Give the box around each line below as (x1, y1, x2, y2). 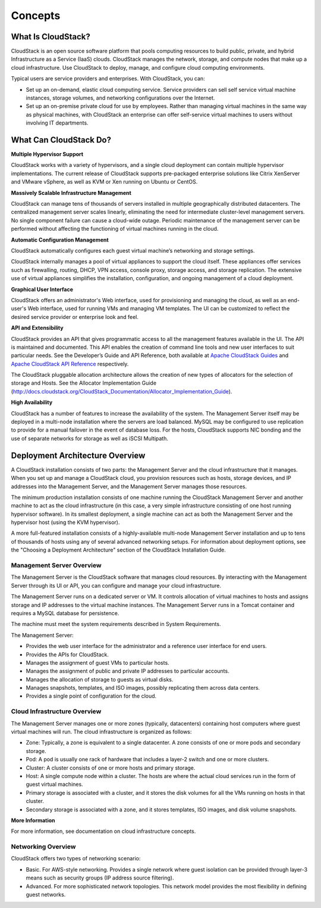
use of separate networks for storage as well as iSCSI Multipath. (11, 435, 169, 442)
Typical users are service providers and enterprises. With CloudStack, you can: (11, 75, 205, 82)
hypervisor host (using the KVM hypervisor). (11, 519, 120, 526)
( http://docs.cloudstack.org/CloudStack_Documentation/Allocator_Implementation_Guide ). (11, 388, 232, 395)
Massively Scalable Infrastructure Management (11, 189, 132, 196)
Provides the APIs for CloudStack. (26, 650, 109, 658)
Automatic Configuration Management (11, 236, 109, 243)
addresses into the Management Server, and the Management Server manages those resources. (11, 483, 247, 490)
